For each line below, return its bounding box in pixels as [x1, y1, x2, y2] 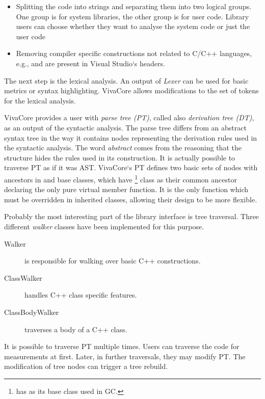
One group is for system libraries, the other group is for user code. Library [16, 11, 249, 21]
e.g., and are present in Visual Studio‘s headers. [16, 58, 165, 68]
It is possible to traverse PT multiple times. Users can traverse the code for [4, 341, 240, 352]
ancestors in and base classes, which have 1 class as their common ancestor [4, 172, 237, 184]
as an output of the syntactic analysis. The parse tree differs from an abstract [4, 122, 247, 132]
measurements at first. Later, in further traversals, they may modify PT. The [4, 351, 246, 361]
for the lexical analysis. [4, 95, 76, 105]
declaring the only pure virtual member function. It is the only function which [4, 184, 249, 195]
